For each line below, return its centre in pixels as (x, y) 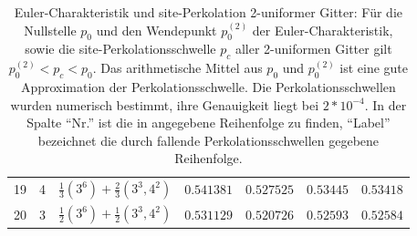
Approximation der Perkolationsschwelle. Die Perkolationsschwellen (208, 86)
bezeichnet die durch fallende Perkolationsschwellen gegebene (208, 140)
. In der (386, 104)
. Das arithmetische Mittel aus (177, 68)
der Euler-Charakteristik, (323, 30)
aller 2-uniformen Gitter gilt (313, 49)
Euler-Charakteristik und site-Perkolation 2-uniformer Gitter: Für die (208, 12)
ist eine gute (374, 68)
